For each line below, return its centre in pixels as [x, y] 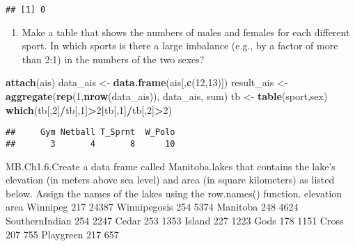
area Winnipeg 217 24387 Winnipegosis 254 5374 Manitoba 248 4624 [152, 207]
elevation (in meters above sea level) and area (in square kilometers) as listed [170, 180]
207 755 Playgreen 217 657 [62, 234]
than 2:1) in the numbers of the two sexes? [113, 59]
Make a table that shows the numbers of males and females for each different [186, 32]
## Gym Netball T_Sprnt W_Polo [90, 132]
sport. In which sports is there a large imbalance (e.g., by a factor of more [180, 46]
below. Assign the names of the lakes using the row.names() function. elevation [174, 193]
